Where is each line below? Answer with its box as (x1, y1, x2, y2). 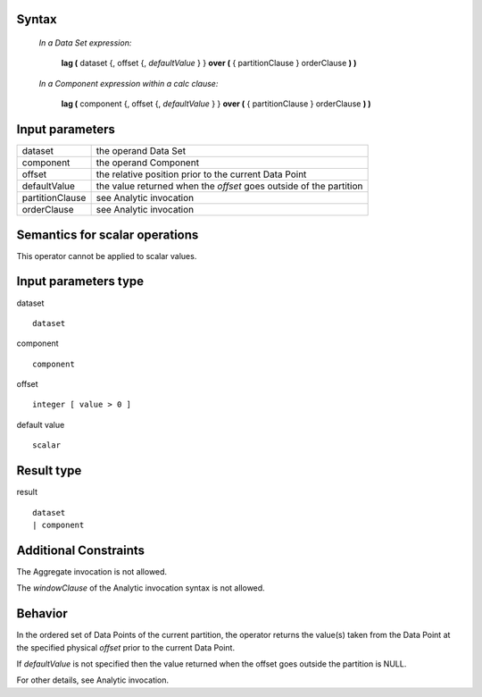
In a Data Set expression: (38, 38, 132, 48)
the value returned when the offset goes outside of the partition (96, 180, 363, 192)
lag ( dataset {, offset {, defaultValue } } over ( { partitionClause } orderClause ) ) (61, 58, 357, 69)
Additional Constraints (16, 542, 145, 558)
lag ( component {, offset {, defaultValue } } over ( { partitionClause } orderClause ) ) (61, 98, 371, 109)
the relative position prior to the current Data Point (96, 168, 307, 181)
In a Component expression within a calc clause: (38, 78, 219, 88)
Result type (16, 463, 82, 478)
